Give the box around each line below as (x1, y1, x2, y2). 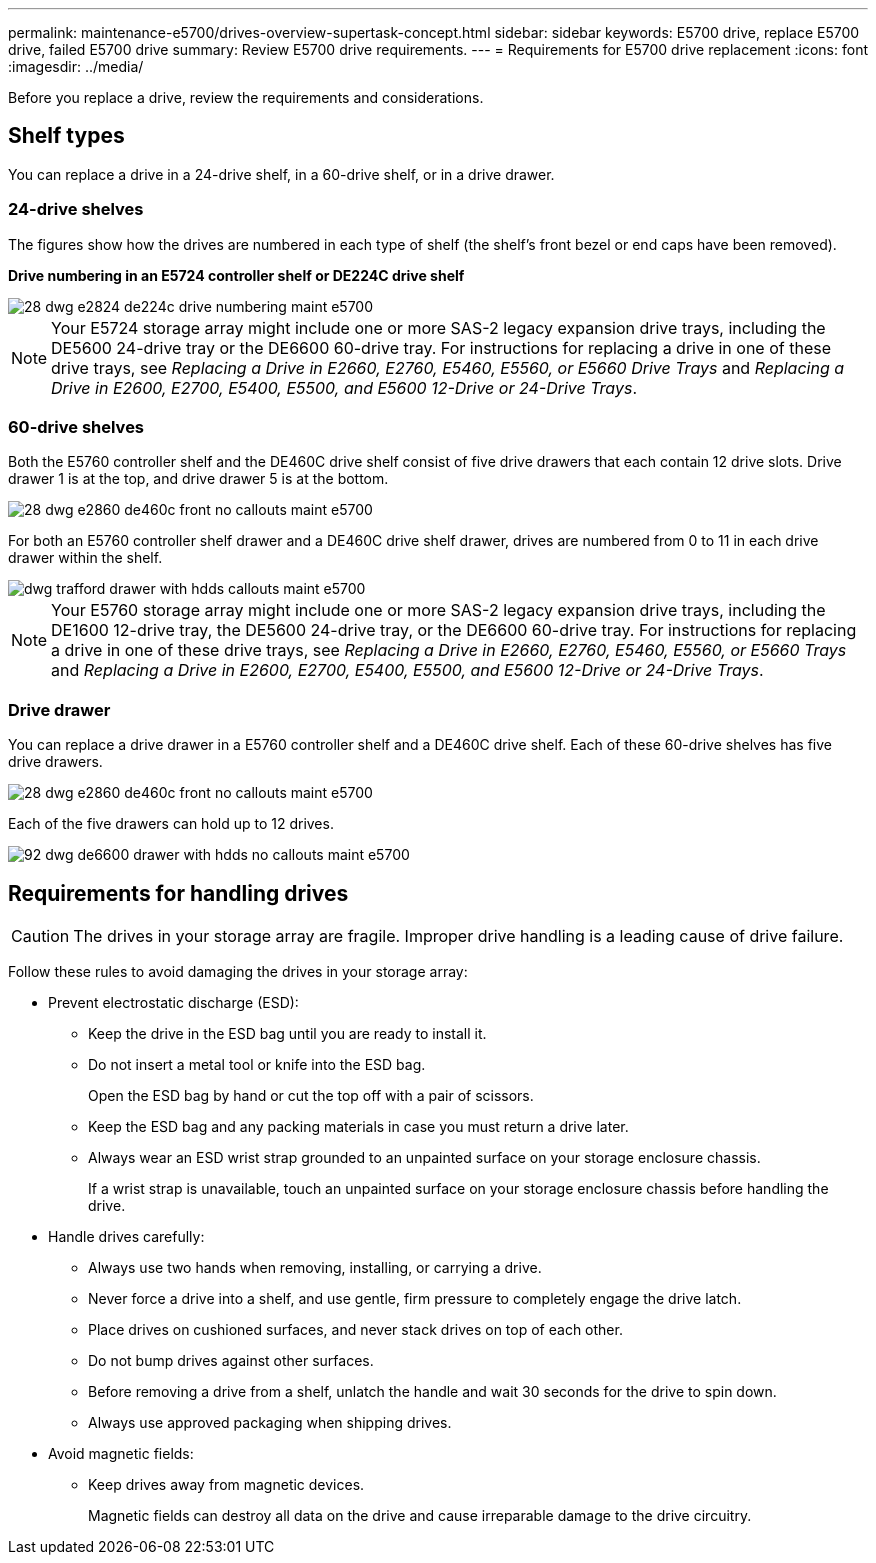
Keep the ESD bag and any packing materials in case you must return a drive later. (88, 1117, 629, 1135)
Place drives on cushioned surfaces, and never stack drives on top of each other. (88, 1320, 623, 1338)
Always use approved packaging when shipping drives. (88, 1413, 452, 1431)
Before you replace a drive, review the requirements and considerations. (8, 89, 484, 106)
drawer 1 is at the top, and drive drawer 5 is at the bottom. (8, 470, 389, 488)
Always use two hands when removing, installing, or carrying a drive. (88, 1258, 542, 1276)
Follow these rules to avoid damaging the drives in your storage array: (8, 962, 468, 980)
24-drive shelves (8, 199, 144, 220)
